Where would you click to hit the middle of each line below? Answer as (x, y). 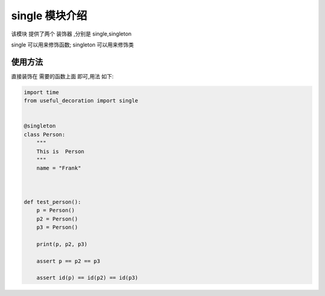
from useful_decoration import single (81, 101)
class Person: (45, 134)
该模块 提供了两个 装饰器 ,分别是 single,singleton (71, 34)
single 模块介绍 (49, 16)
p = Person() (56, 210)
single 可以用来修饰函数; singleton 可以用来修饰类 (73, 45)
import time (42, 92)
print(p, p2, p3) (62, 244)
